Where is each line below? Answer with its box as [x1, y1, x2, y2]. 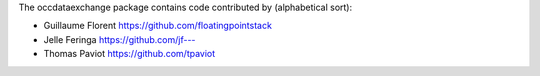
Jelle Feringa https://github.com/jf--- [43, 33, 196, 45]
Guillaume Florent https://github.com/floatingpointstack [43, 20, 272, 32]
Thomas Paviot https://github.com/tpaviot [43, 48, 216, 60]
